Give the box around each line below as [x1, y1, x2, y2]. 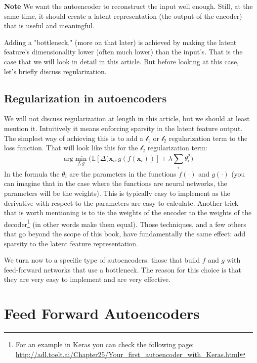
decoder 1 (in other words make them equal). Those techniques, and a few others [4, 217, 247, 229]
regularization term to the [169, 133, 248, 143]
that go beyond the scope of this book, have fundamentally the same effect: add [4, 228, 246, 239]
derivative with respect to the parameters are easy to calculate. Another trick [4, 197, 239, 208]
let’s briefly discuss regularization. [4, 66, 107, 76]
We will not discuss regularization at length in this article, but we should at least [4, 113, 250, 124]
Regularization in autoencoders [4, 90, 167, 105]
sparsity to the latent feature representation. [4, 238, 138, 248]
